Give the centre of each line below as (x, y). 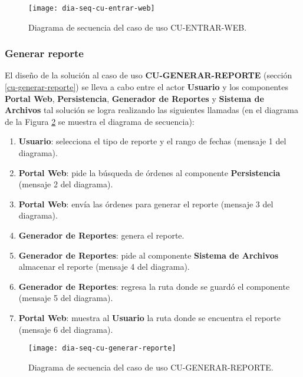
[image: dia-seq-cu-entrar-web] (92, 8)
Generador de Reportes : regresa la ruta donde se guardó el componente (154, 286)
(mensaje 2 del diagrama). (66, 184)
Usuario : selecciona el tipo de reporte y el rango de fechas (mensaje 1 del (152, 141)
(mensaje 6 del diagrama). (66, 329)
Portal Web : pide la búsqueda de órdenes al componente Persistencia (149, 172)
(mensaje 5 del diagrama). (66, 298)
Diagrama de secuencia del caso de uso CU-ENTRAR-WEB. (138, 27)
